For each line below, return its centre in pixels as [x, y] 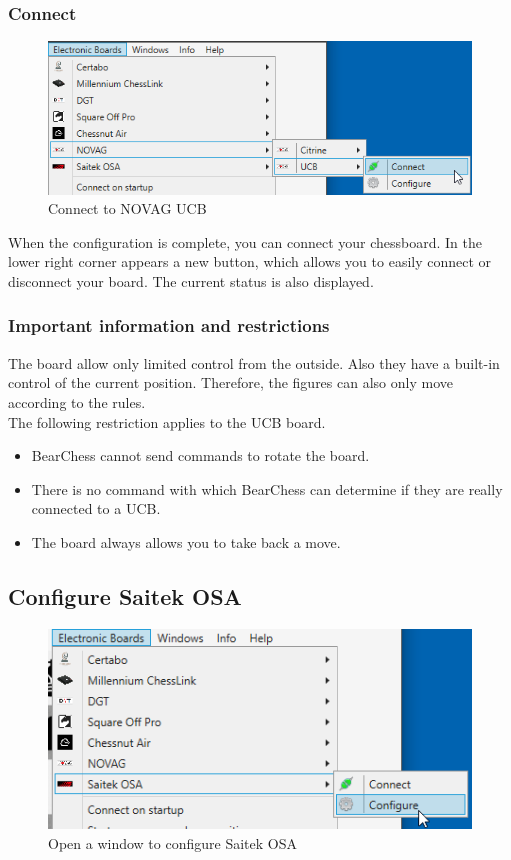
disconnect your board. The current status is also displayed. [191, 280]
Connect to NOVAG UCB [127, 208]
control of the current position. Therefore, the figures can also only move [230, 382]
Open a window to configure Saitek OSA [172, 842]
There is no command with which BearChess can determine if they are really [267, 488]
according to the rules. [77, 401]
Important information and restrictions [169, 325]
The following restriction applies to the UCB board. [167, 421]
